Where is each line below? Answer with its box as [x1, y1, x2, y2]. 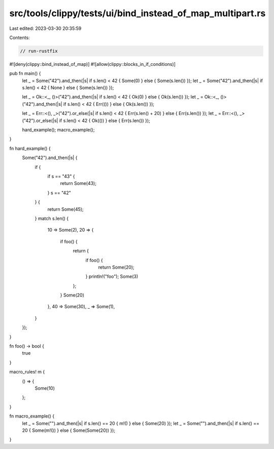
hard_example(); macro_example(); [22, 127, 95, 133]
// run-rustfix [20, 48, 58, 54]
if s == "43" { [47, 173, 76, 179]
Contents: [9, 34, 30, 41]
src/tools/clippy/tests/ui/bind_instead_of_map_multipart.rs [9, 8, 266, 19]
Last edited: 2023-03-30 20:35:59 [9, 25, 82, 31]
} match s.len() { [35, 215, 69, 221]
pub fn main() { [9, 70, 41, 77]
